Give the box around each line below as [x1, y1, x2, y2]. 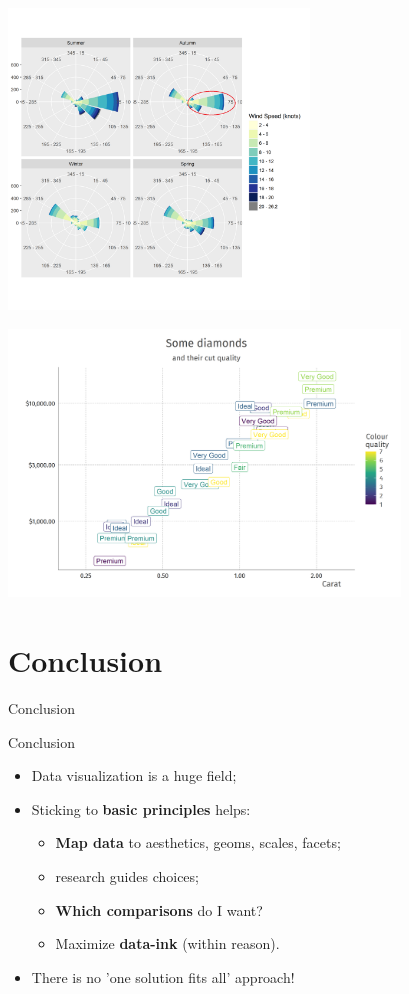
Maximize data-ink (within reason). [55, 933, 280, 954]
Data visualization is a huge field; [31, 765, 237, 786]
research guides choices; [55, 866, 199, 886]
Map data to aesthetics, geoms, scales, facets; [55, 832, 341, 853]
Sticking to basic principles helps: [31, 798, 251, 819]
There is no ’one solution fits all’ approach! [31, 966, 295, 987]
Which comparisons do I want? [55, 899, 263, 920]
